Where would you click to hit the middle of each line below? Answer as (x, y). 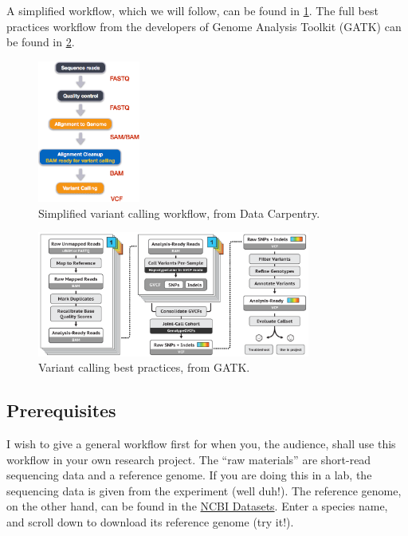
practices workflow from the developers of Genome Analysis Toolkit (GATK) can (204, 26)
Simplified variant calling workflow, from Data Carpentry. (179, 213)
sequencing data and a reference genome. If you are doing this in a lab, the (189, 475)
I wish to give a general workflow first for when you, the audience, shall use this (201, 444)
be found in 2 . (41, 42)
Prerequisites (61, 410)
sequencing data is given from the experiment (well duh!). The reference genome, (204, 490)
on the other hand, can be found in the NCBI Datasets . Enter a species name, (197, 506)
